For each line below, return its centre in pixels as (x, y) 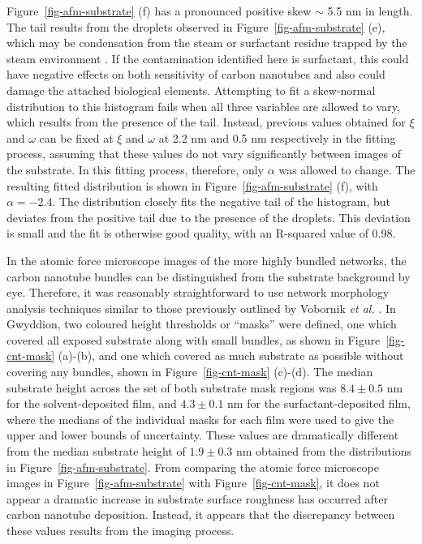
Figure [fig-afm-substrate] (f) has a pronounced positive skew (159, 11)
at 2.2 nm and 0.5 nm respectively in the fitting (277, 137)
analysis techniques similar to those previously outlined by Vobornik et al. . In (201, 308)
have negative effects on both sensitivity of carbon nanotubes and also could (196, 74)
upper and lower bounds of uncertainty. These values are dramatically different (203, 435)
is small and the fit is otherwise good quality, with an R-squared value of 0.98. (201, 233)
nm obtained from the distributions (324, 451)
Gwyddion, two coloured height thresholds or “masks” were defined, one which (202, 324)
